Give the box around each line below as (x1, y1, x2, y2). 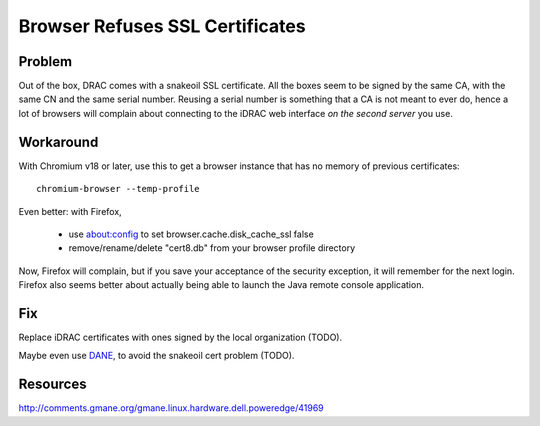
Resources (18, 376, 87, 393)
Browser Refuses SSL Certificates (18, 15, 306, 37)
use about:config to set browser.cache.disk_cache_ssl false (68, 228, 314, 240)
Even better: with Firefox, (18, 205, 122, 217)
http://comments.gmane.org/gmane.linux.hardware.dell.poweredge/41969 (18, 402, 324, 414)
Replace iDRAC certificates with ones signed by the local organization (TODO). (18, 331, 343, 343)
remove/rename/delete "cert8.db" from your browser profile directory (68, 242, 356, 254)
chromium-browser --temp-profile (36, 183, 200, 195)
